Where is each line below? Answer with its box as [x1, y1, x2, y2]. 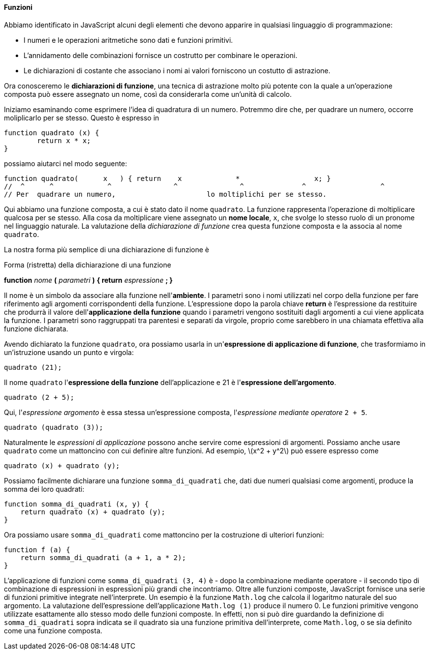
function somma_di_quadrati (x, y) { [4, 500, 149, 508]
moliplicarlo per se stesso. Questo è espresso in [4, 113, 160, 122]
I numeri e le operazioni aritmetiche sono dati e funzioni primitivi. [24, 35, 233, 44]
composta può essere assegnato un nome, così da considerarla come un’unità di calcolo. [4, 89, 292, 98]
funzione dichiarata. [4, 324, 68, 333]
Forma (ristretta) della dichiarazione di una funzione [4, 260, 171, 269]
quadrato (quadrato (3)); [4, 423, 104, 431]
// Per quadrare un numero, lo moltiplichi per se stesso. [4, 190, 327, 198]
